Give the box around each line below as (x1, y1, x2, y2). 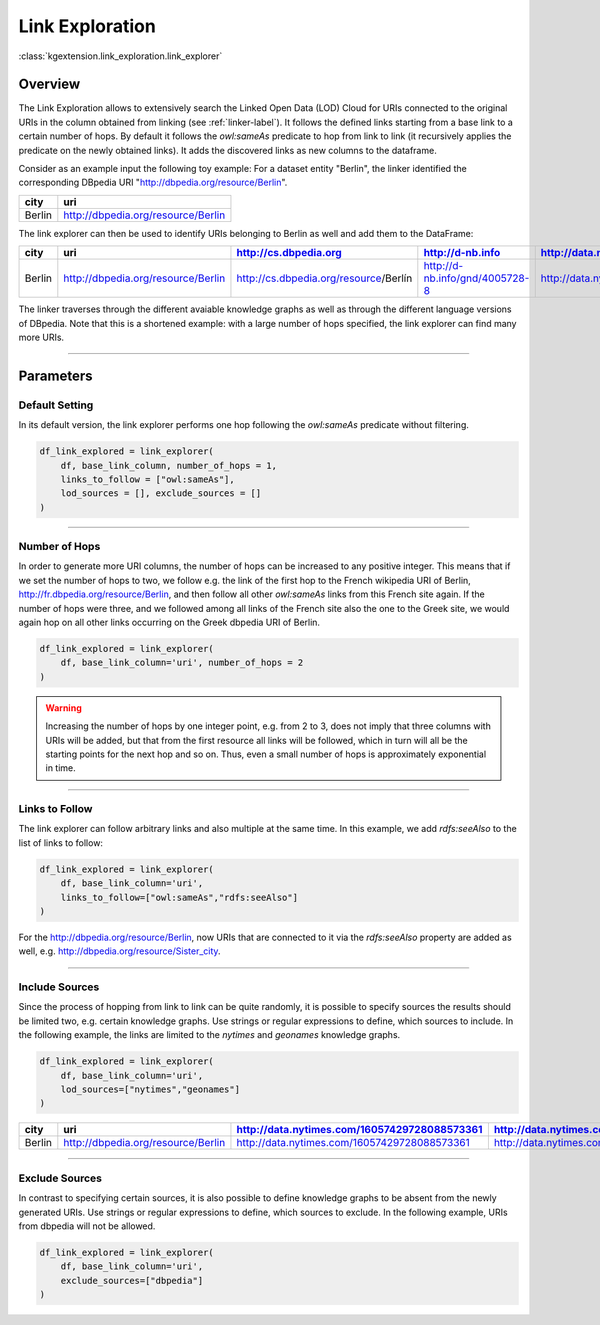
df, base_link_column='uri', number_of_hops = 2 (60, 657, 304, 669)
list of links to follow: (18, 836, 104, 849)
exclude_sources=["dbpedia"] (60, 1275, 204, 1286)
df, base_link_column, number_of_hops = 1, (60, 460, 277, 471)
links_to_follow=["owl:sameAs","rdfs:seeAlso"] (60, 891, 299, 903)
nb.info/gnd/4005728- (423, 271, 530, 285)
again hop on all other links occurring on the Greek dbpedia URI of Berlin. (18, 616, 320, 628)
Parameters (18, 367, 93, 384)
